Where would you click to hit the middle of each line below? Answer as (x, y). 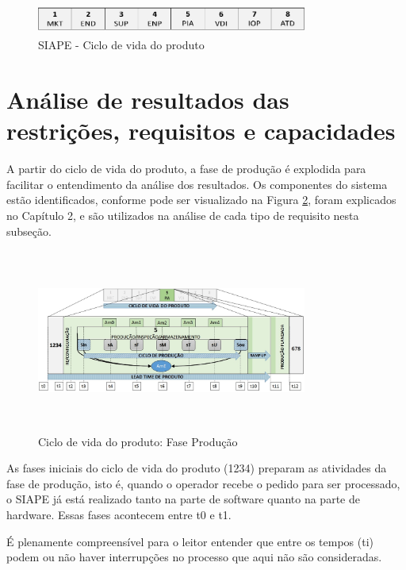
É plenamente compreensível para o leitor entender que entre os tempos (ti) (190, 541)
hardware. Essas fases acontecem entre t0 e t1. (119, 514)
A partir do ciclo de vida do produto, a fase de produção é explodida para (186, 169)
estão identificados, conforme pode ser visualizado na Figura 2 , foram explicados (201, 200)
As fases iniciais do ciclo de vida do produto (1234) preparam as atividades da (197, 468)
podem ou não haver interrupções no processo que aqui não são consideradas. (194, 557)
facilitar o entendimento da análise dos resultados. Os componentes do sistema (197, 184)
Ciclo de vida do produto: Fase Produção (138, 441)
